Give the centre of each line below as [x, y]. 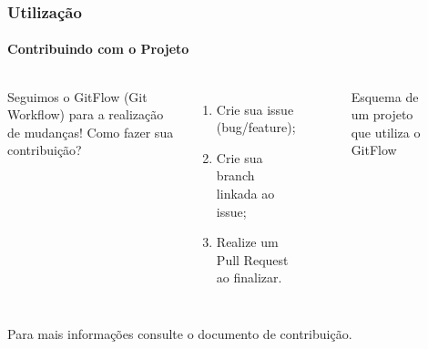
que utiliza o [386, 132]
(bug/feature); [256, 127]
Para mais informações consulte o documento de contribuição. [180, 333]
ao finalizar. [249, 277]
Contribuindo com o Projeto [98, 49]
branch [235, 175]
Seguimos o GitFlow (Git [77, 96]
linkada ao [245, 194]
